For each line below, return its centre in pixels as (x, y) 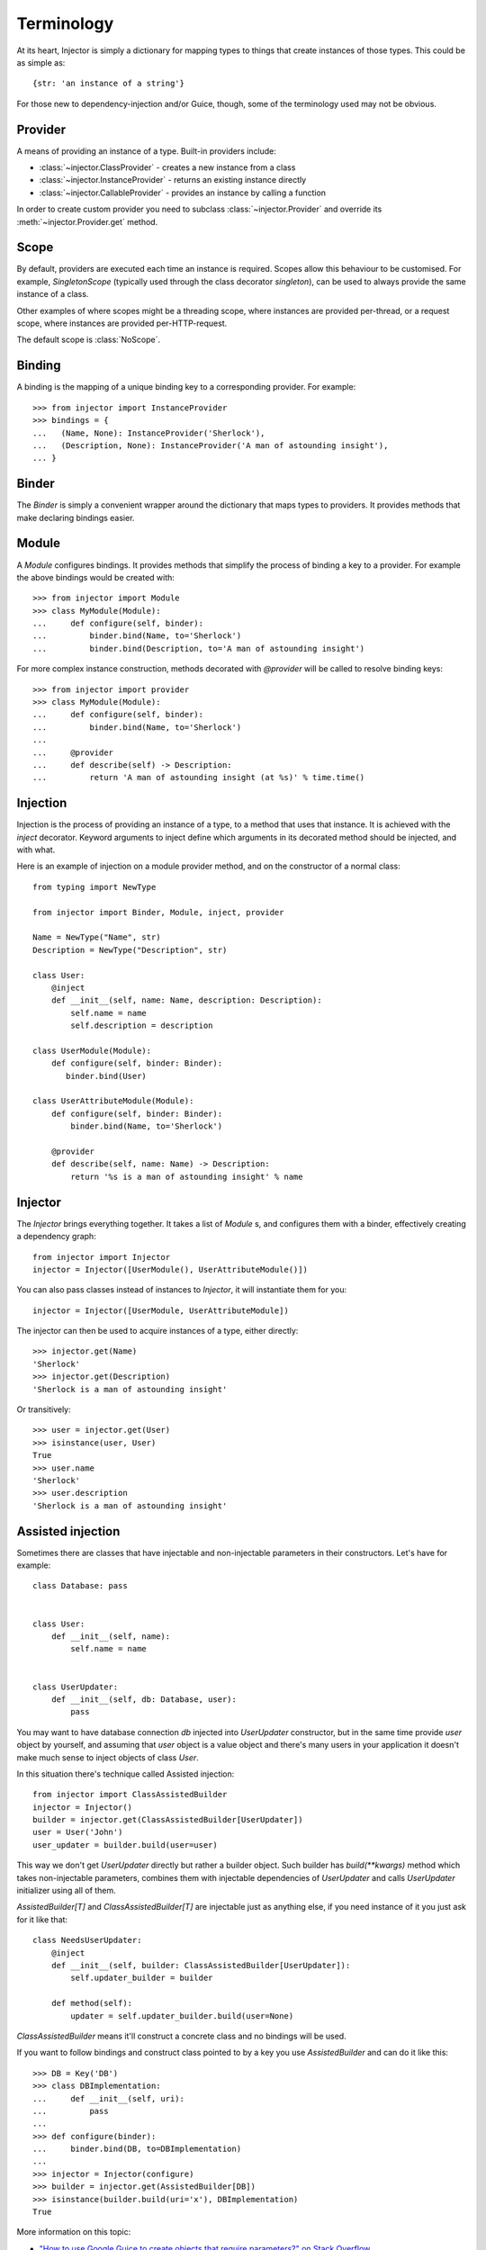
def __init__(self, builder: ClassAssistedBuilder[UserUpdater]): (201, 1965)
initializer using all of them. (66, 1891)
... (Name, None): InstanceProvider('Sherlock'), (149, 433)
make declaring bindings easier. (76, 517)
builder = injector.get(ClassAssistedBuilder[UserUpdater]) (168, 1820)
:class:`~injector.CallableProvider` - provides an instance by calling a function (183, 193)
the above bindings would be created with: (96, 577)
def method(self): (92, 2003)
